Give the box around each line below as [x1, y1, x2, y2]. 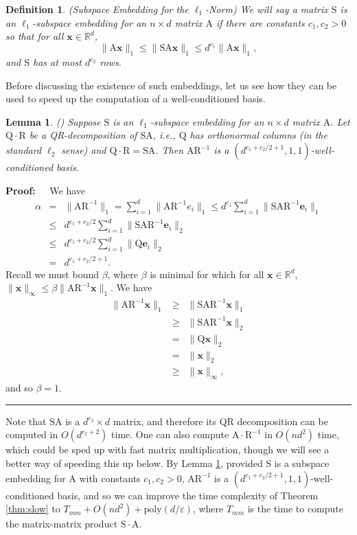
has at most [33, 55, 82, 69]
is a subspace [274, 456, 330, 470]
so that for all [5, 29, 64, 43]
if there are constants [216, 15, 305, 30]
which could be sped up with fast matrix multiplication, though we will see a [5, 442, 330, 457]
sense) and [61, 143, 106, 157]
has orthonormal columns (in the [189, 128, 327, 142]
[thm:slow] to [5, 501, 60, 516]
